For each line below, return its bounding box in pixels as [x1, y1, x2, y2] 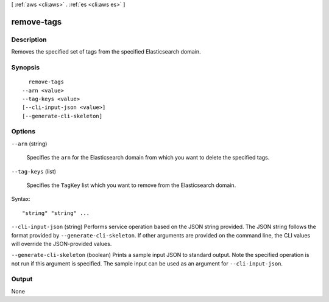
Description [11, 35, 47, 44]
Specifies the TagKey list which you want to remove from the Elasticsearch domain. [26, 181, 236, 189]
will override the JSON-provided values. [11, 240, 112, 247]
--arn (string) [11, 140, 48, 147]
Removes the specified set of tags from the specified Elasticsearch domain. [11, 48, 201, 55]
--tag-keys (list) [11, 167, 57, 175]
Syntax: [11, 195, 30, 203]
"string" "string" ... [22, 209, 90, 216]
